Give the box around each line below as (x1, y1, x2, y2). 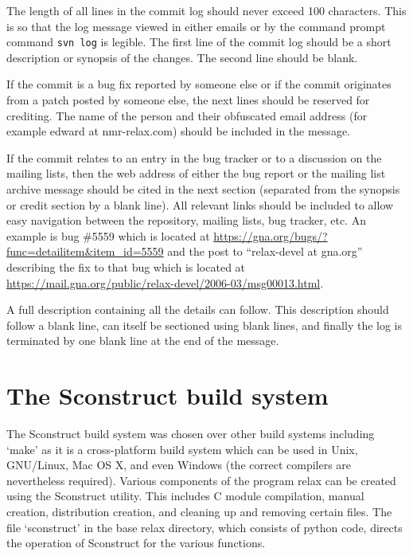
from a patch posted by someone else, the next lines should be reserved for (6, 92, 370, 108)
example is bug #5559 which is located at (6, 227, 210, 244)
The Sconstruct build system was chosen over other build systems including (6, 425, 375, 442)
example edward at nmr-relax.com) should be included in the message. (6, 123, 350, 139)
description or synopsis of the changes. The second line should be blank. (6, 49, 358, 65)
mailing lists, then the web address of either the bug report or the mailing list (6, 165, 386, 182)
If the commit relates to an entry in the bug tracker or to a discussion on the (6, 149, 382, 166)
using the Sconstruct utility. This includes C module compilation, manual (6, 487, 364, 504)
